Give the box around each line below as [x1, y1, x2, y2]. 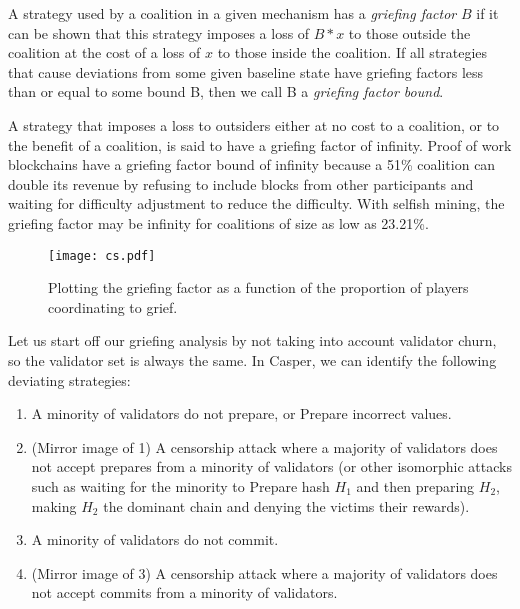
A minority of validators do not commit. [31, 529, 279, 550]
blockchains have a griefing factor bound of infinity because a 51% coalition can [8, 154, 496, 175]
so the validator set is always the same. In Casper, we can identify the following [8, 349, 497, 370]
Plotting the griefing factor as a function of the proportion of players [48, 277, 469, 298]
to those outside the [348, 22, 471, 43]
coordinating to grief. [48, 296, 178, 317]
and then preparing [356, 475, 475, 496]
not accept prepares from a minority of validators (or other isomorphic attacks [31, 456, 512, 477]
